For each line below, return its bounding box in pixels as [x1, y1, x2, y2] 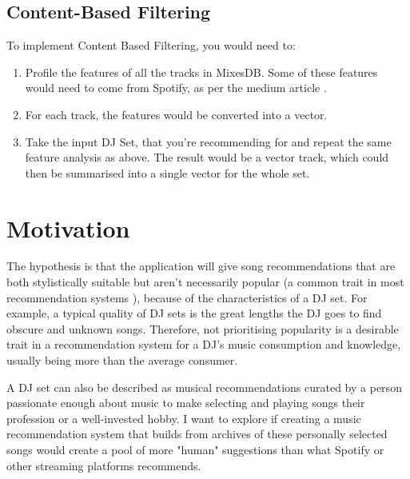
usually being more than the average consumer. [6, 352, 238, 369]
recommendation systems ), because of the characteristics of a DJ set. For [6, 289, 368, 305]
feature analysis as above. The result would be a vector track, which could [25, 149, 389, 166]
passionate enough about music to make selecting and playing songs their [6, 394, 365, 411]
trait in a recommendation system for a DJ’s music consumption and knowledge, [6, 336, 401, 353]
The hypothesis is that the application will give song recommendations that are [6, 257, 396, 274]
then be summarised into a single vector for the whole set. [25, 164, 310, 181]
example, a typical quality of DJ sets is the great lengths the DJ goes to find [6, 305, 382, 321]
